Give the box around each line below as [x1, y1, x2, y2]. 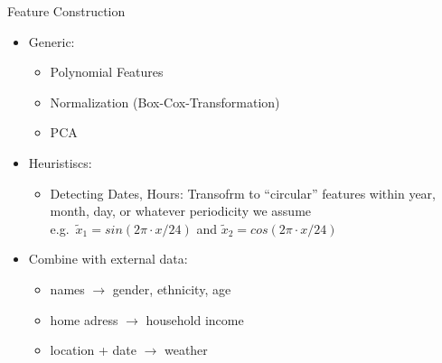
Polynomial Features [50, 62, 164, 81]
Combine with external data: [28, 249, 188, 268]
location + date [50, 340, 136, 359]
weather [164, 340, 208, 359]
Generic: [28, 32, 75, 51]
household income [146, 310, 244, 329]
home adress [50, 310, 118, 329]
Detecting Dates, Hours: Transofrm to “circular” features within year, [50, 183, 437, 202]
